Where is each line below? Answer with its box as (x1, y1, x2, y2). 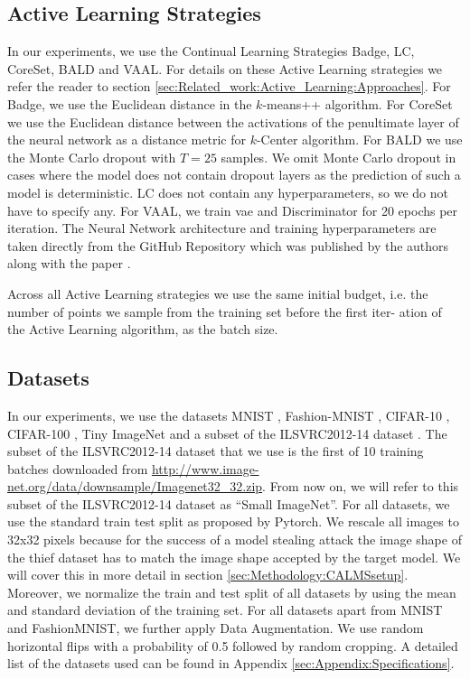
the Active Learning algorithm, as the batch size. (7, 320, 278, 339)
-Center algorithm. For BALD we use (256, 130, 463, 149)
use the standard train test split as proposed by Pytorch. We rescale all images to (7, 512, 459, 531)
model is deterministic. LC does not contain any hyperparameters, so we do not (7, 182, 448, 201)
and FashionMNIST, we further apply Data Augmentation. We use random (7, 619, 424, 637)
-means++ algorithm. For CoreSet (262, 94, 453, 113)
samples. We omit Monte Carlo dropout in (221, 147, 456, 166)
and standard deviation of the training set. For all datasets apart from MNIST (7, 600, 443, 619)
